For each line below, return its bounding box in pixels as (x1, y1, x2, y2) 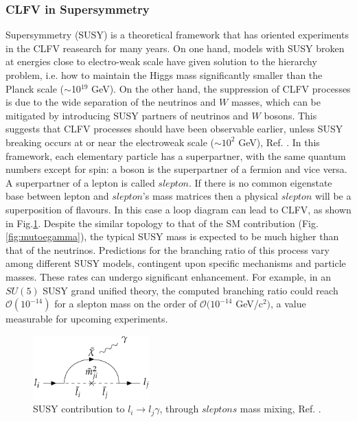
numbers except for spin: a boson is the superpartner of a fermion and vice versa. (5, 162, 347, 176)
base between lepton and (5, 189, 109, 203)
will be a (314, 189, 352, 203)
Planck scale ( (5, 81, 65, 95)
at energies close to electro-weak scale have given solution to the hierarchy (5, 54, 317, 69)
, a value (270, 296, 306, 311)
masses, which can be (231, 95, 321, 109)
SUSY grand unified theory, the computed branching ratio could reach (43, 283, 338, 297)
